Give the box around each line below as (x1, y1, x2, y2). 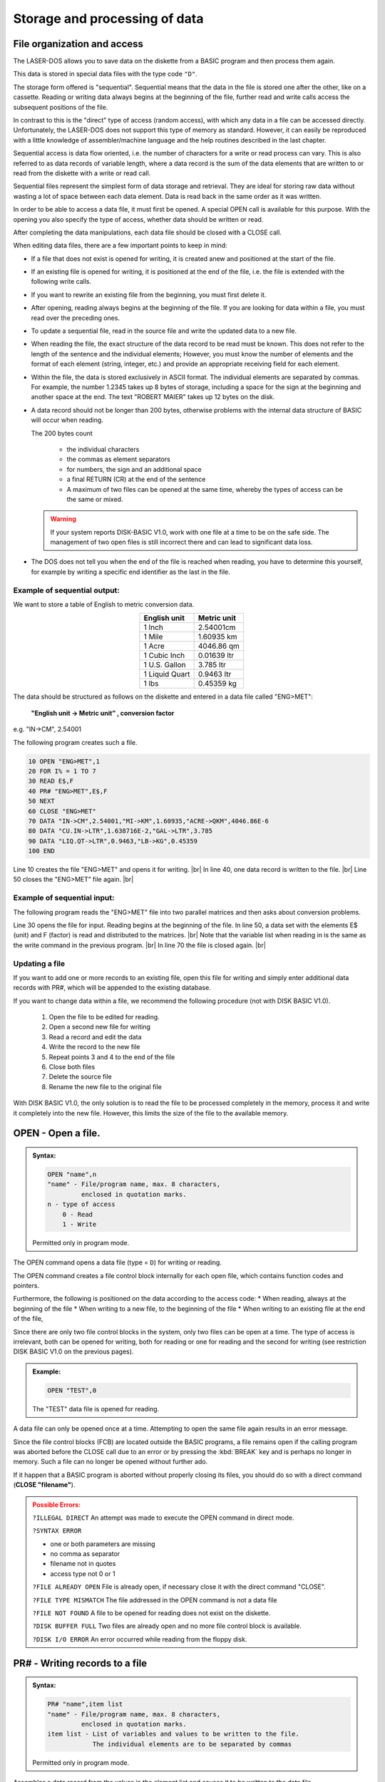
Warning (50, 515, 76, 523)
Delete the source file (48, 1073, 112, 1081)
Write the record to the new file (48, 1043, 140, 1051)
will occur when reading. (31, 416, 103, 424)
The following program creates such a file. (13, 738, 138, 746)
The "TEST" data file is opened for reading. (32, 1404, 160, 1413)
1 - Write (62, 1220, 97, 1228)
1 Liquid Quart (143, 669, 190, 679)
